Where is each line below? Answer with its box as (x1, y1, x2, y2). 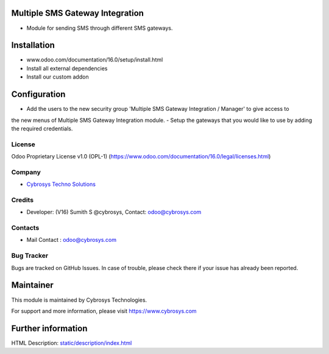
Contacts (11, 224, 40, 232)
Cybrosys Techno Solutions (26, 180, 96, 188)
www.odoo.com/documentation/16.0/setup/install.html (26, 56, 163, 63)
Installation (11, 40, 55, 51)
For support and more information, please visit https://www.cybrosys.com (11, 307, 197, 314)
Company (11, 168, 41, 176)
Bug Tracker (11, 252, 49, 260)
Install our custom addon (26, 73, 89, 80)
